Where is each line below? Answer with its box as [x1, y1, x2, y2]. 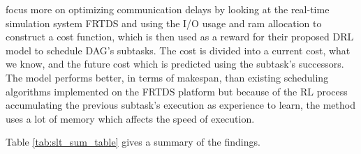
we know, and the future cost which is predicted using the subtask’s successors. [6, 56, 344, 71]
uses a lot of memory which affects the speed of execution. [6, 111, 255, 125]
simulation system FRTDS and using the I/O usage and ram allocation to [6, 15, 322, 30]
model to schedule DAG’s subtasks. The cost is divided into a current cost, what [6, 43, 351, 57]
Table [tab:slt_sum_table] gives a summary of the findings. [6, 134, 260, 149]
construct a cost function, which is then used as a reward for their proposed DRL [6, 29, 354, 44]
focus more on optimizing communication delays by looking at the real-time [6, 2, 330, 16]
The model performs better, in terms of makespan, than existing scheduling [6, 70, 329, 84]
